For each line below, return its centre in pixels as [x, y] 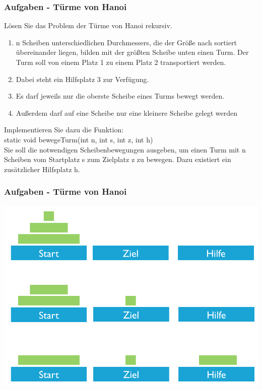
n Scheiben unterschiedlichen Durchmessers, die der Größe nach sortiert [126, 42]
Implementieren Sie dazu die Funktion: [64, 130]
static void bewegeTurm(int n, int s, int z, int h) [79, 139]
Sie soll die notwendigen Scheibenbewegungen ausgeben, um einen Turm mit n [125, 149]
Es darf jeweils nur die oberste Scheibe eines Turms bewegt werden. [120, 96]
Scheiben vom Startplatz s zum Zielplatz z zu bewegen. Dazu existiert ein [118, 159]
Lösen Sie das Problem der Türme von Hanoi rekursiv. [88, 25]
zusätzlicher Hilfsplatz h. [42, 169]
